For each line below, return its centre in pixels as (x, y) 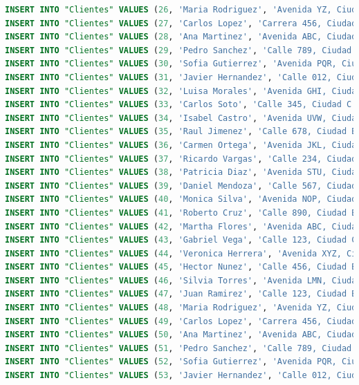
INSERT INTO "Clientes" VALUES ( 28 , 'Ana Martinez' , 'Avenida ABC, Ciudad (181, 37)
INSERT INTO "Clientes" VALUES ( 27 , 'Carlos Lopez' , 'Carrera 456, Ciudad (181, 23)
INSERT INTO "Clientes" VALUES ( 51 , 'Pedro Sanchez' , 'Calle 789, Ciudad (178, 348)
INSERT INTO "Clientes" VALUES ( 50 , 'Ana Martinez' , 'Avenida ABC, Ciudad (181, 335)
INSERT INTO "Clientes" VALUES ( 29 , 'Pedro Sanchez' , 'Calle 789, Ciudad (178, 50)
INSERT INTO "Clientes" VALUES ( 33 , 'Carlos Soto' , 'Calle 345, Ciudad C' (181, 105)
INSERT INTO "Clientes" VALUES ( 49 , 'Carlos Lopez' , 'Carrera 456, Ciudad (181, 321)
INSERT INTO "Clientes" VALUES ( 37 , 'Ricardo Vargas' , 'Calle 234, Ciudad (181, 159)
